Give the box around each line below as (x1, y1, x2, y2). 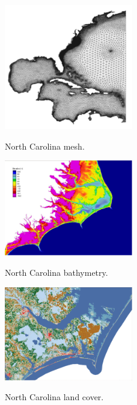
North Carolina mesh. (5, 139, 85, 152)
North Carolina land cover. (5, 391, 104, 403)
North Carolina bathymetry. (5, 266, 108, 278)
